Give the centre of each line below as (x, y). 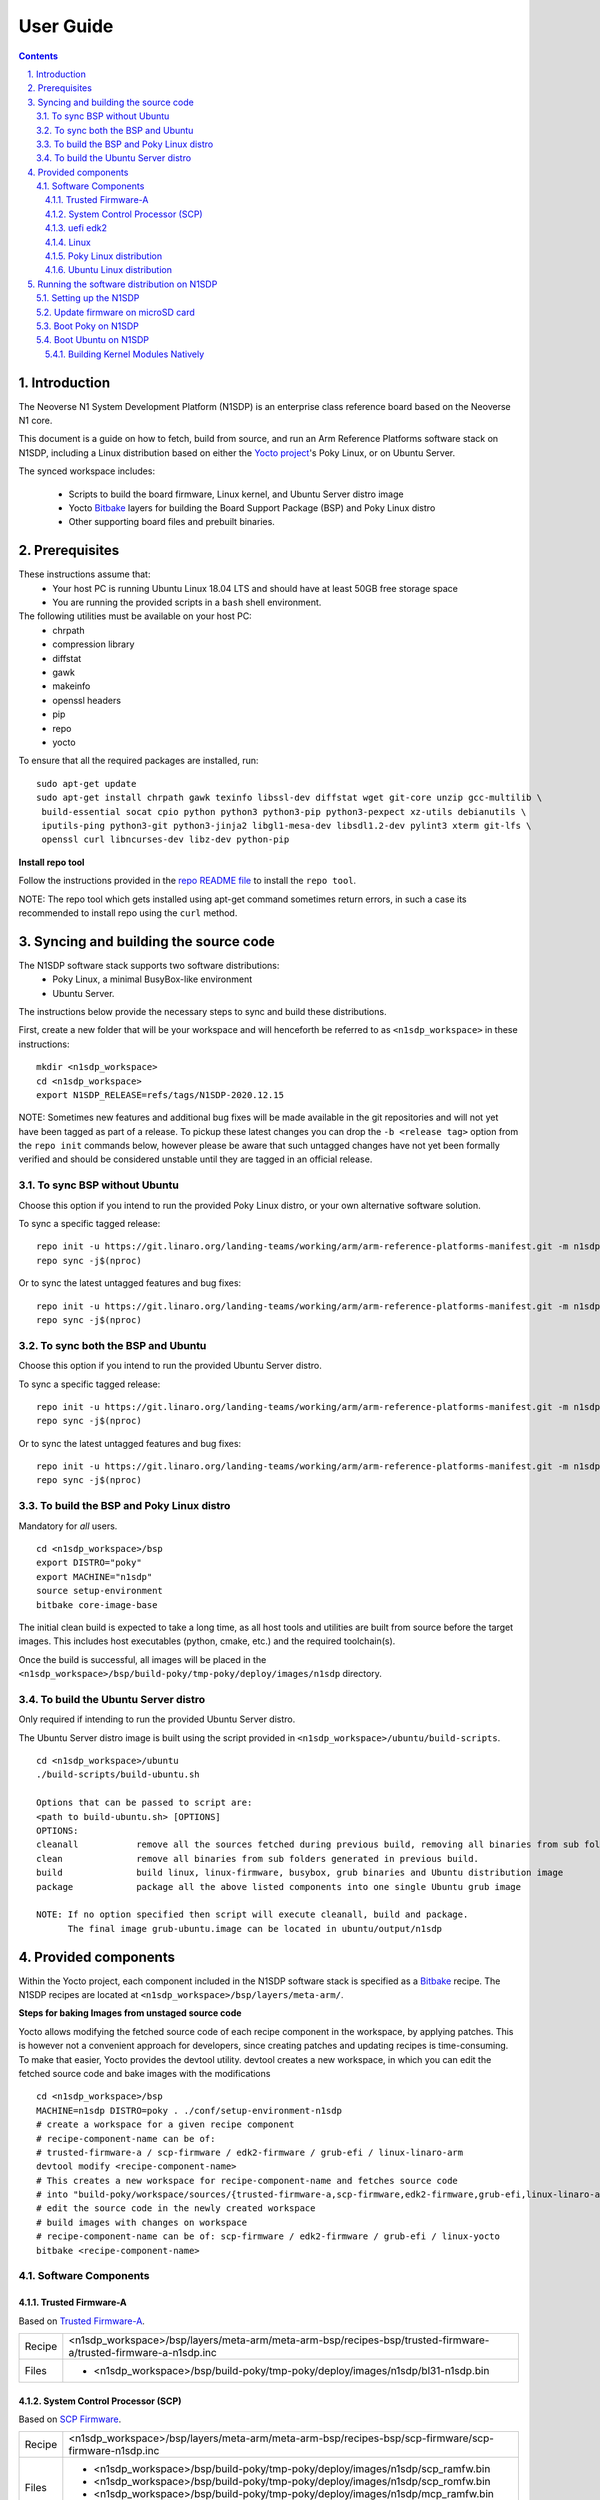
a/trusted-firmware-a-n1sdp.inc (142, 2352)
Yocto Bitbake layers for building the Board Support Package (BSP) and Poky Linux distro (252, 508)
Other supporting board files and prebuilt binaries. (171, 522)
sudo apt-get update (86, 783)
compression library (93, 644)
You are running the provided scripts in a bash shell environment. (187, 602)
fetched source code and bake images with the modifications (144, 2073)
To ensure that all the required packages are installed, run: (138, 761)
